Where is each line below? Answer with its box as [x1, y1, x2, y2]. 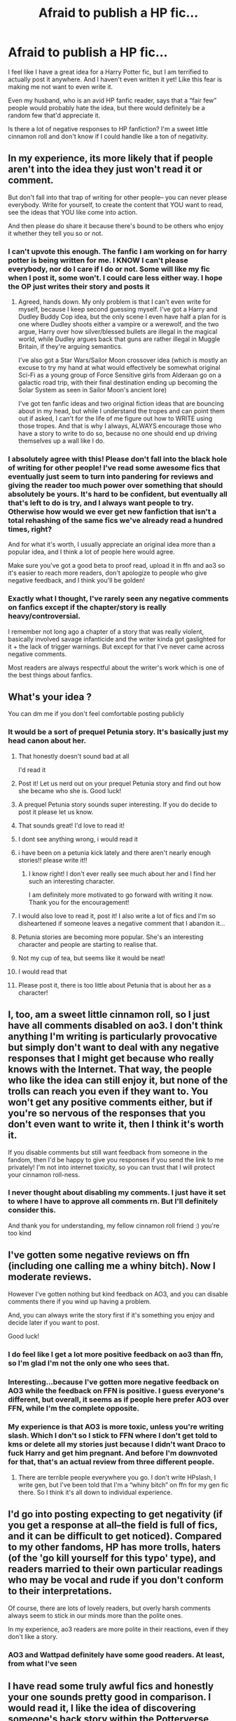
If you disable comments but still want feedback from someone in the [8, 1148, 208, 1156]
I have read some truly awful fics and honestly [8, 1680, 214, 1692]
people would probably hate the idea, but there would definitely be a [8, 103, 205, 112]
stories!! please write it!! [18, 856, 88, 864]
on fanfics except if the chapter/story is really [8, 602, 167, 612]
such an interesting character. [28, 877, 115, 885]
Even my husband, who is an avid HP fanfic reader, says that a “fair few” [8, 96, 217, 105]
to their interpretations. [8, 1585, 113, 1597]
